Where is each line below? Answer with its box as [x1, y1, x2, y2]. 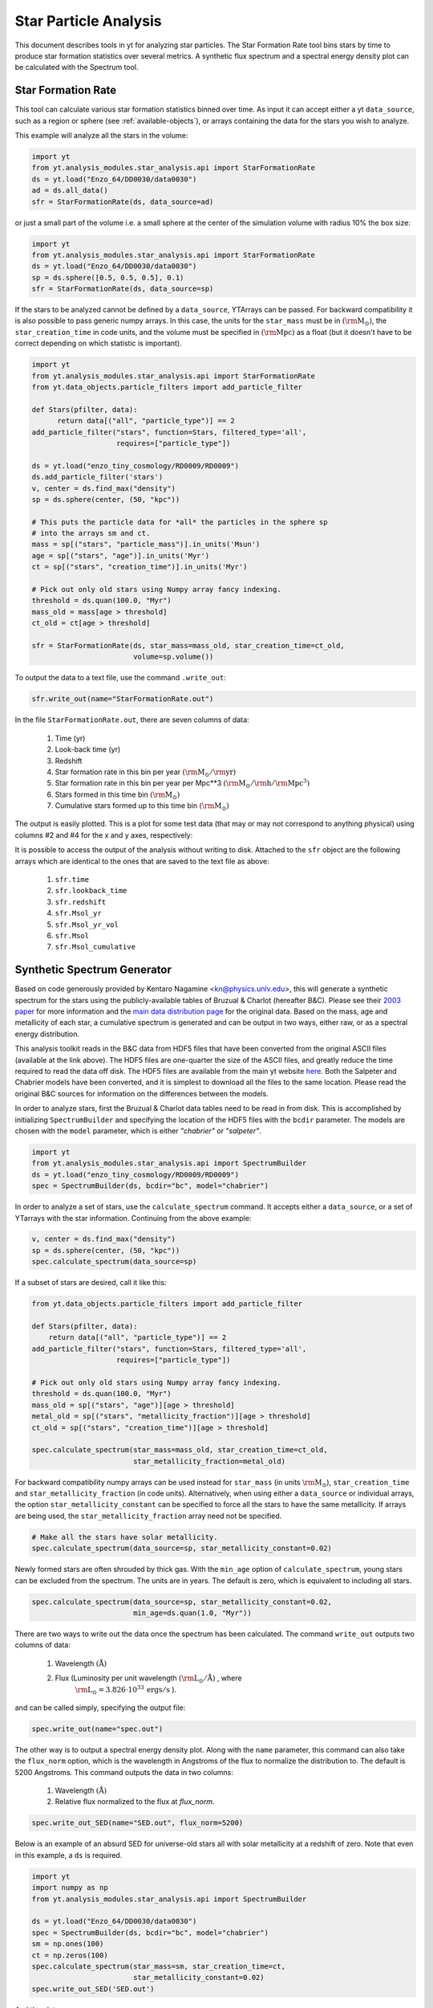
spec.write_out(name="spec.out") [31, 1724, 164, 1733]
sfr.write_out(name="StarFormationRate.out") [31, 695, 214, 704]
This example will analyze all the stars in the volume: [14, 131, 188, 141]
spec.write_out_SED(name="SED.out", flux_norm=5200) [31, 1818, 244, 1827]
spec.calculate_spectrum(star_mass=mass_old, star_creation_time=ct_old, [31, 1446, 328, 1455]
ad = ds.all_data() [31, 186, 108, 195]
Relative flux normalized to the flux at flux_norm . [55, 1797, 216, 1806]
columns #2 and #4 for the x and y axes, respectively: [14, 830, 193, 839]
